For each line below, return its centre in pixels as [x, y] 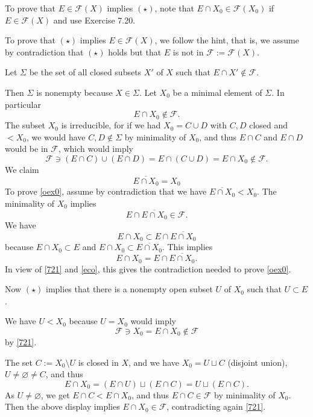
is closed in [98, 362]
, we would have [56, 136]
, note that [174, 8]
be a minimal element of [217, 92]
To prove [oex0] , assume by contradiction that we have [106, 191]
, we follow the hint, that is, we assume [227, 40]
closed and [269, 125]
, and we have [153, 362]
